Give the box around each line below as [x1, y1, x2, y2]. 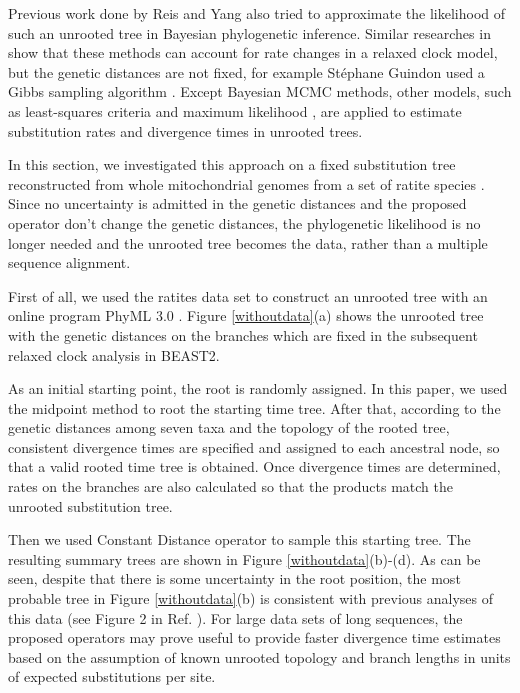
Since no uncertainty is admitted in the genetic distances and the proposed [8, 193, 467, 214]
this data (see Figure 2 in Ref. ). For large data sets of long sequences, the [8, 607, 463, 628]
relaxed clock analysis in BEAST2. [8, 344, 220, 365]
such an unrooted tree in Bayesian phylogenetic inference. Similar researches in [8, 22, 491, 43]
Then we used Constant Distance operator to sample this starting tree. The [8, 529, 471, 550]
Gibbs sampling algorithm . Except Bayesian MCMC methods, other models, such [8, 81, 512, 102]
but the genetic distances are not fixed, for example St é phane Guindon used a [8, 61, 485, 82]
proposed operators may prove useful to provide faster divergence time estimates [8, 627, 501, 648]
